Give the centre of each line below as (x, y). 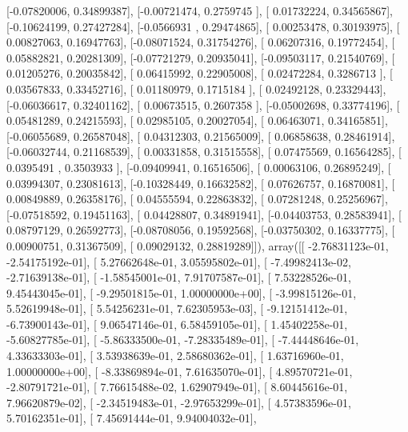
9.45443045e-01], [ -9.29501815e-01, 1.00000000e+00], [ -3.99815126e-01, (182, 292)
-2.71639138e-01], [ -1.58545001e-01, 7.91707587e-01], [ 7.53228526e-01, (179, 277)
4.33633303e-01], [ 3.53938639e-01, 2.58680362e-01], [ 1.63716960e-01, (175, 356)
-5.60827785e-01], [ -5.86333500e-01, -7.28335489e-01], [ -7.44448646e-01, (183, 340)
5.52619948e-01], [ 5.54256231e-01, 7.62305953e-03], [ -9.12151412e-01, (177, 308)
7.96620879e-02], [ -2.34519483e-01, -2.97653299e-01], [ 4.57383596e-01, (179, 402)
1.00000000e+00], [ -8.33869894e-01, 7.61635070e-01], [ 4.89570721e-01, (180, 371)
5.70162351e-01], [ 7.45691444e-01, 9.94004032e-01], (132, 418)
